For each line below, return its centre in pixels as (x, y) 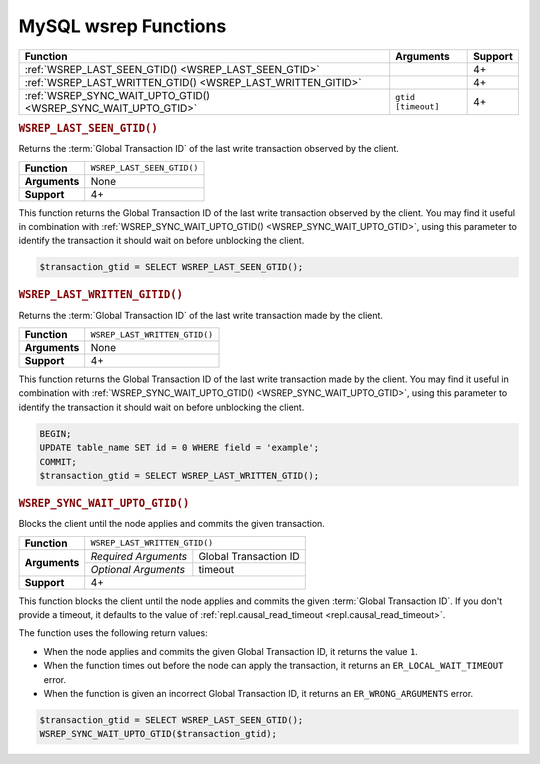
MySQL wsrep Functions (122, 26)
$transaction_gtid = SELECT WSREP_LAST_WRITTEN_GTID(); (179, 475)
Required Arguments (139, 556)
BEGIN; (55, 433)
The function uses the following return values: (113, 633)
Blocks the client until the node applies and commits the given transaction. (171, 524)
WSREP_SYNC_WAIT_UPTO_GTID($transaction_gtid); (158, 734)
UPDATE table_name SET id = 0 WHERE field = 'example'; (179, 448)
